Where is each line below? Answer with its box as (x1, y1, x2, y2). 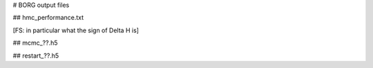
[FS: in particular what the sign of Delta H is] (12, 26, 140, 34)
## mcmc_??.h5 (12, 38, 58, 47)
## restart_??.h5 (12, 52, 59, 60)
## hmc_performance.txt (12, 14, 84, 22)
